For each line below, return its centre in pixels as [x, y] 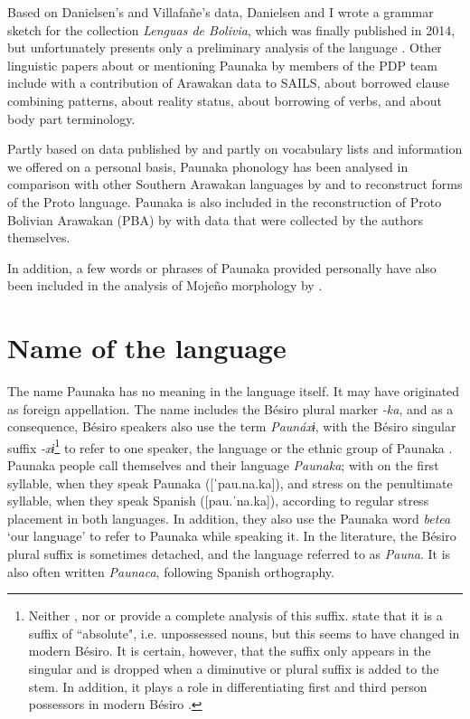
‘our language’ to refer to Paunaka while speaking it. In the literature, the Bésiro [232, 536]
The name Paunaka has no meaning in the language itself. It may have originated [234, 391]
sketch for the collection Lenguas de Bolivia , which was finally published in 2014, [231, 29]
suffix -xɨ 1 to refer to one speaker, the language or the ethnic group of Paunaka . [230, 446]
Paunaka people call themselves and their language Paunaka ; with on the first [223, 465]
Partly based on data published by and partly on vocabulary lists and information [235, 149]
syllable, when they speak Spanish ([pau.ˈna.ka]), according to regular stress [218, 501]
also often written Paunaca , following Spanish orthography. [171, 571]
